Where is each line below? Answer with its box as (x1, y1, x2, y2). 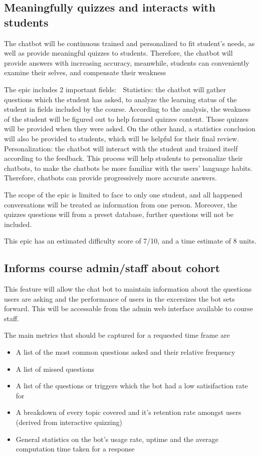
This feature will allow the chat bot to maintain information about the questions (4, 284, 252, 294)
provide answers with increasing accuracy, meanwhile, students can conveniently (4, 57, 249, 68)
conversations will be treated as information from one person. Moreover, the (4, 199, 237, 209)
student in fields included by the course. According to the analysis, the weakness (4, 104, 251, 114)
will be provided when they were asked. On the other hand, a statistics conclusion (4, 123, 255, 134)
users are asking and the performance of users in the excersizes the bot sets (4, 293, 235, 304)
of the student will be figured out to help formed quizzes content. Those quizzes (4, 113, 249, 124)
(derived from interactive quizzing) (16, 417, 122, 427)
